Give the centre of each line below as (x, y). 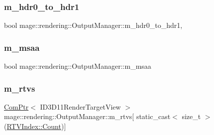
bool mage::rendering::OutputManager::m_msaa (78, 66)
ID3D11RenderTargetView (80, 106)
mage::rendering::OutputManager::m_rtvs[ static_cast (87, 116)
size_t (191, 116)
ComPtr (16, 106)
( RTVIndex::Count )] (35, 126)
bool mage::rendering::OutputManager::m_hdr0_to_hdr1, (93, 25)
